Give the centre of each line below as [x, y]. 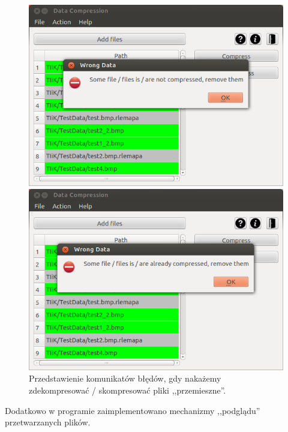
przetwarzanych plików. [48, 422]
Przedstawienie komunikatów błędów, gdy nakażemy [125, 378]
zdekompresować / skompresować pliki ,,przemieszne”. [127, 390]
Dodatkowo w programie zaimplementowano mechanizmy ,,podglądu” [133, 410]
